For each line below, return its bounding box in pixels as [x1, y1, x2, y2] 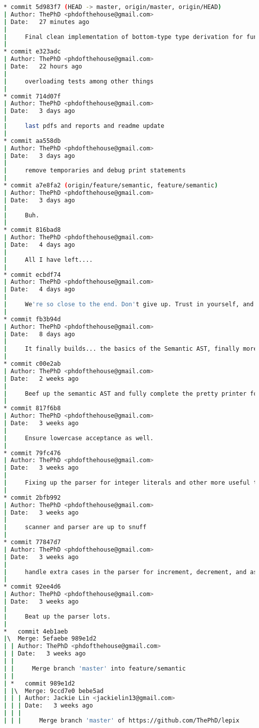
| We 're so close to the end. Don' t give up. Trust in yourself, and [3, 301, 254, 308]
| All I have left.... [3, 256, 93, 263]
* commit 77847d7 [3, 539, 61, 546]
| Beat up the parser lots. [3, 613, 111, 620]
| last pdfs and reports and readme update [3, 122, 165, 129]
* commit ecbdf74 [3, 271, 61, 278]
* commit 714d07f [3, 92, 61, 100]
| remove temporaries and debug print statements [3, 167, 186, 174]
